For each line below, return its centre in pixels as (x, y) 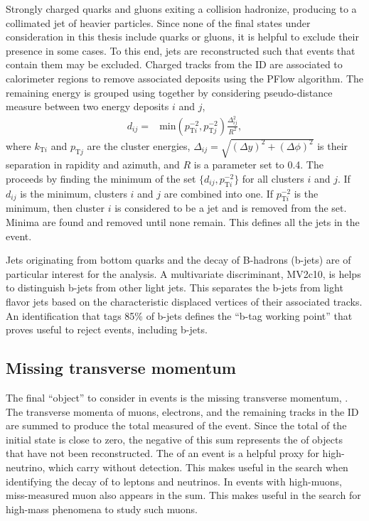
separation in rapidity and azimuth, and (93, 165)
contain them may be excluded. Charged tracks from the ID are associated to (174, 64)
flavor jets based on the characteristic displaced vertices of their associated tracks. (184, 301)
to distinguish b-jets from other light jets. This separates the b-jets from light (175, 288)
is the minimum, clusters (74, 193)
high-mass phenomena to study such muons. (102, 509)
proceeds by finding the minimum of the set (101, 178)
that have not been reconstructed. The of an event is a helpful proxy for (162, 453)
